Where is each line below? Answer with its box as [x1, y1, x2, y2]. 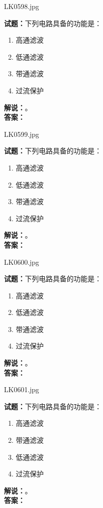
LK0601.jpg [4, 384, 39, 395]
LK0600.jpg [4, 256, 39, 267]
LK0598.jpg [4, 1, 39, 11]
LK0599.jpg [4, 128, 39, 139]
